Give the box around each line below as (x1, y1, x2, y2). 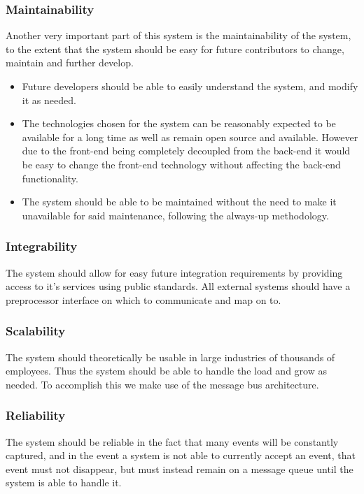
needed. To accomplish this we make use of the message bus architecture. (6, 377, 319, 391)
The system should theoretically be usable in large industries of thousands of (6, 349, 335, 364)
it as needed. (22, 92, 76, 107)
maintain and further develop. (6, 55, 134, 70)
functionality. (22, 170, 78, 185)
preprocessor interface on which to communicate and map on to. (6, 292, 281, 307)
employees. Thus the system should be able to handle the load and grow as (6, 363, 327, 378)
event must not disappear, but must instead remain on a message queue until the (6, 461, 353, 476)
